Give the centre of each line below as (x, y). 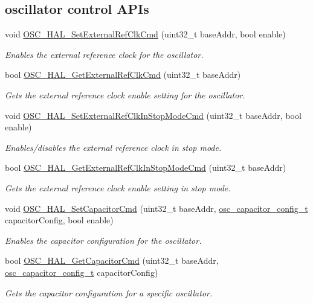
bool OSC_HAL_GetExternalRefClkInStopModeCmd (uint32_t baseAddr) (146, 167)
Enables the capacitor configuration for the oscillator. (103, 240)
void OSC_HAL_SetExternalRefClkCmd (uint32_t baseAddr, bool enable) (145, 34)
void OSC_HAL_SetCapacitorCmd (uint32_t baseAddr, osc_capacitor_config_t (156, 208)
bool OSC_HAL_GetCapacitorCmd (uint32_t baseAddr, (112, 260)
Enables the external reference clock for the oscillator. (104, 54)
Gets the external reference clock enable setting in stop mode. (118, 187)
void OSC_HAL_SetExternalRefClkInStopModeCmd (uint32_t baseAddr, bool (153, 115)
